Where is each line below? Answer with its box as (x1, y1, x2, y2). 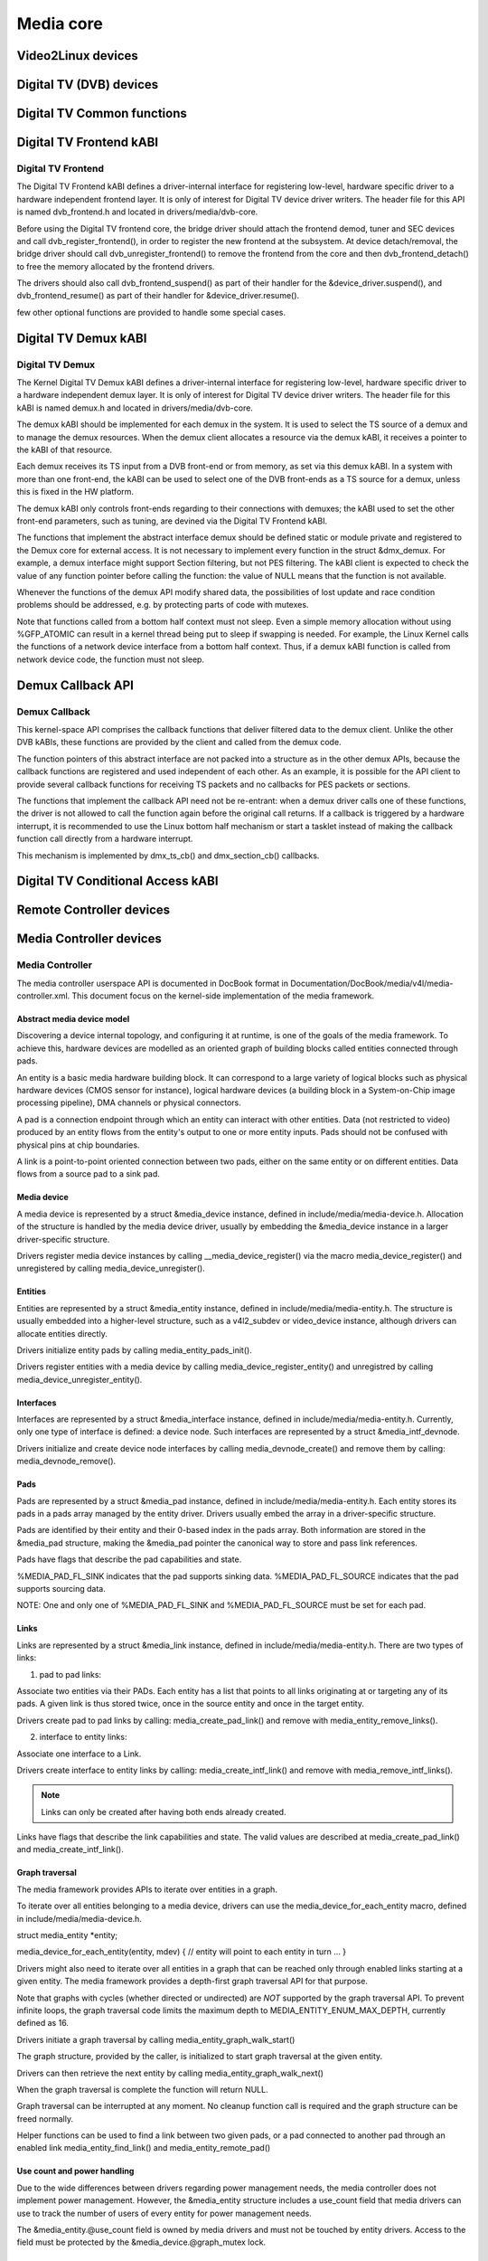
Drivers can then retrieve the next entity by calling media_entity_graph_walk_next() (16, 2067, 324, 2078)
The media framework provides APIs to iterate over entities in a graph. (16, 1884, 277, 1895)
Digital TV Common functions (16, 106, 187, 121)
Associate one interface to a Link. (16, 1748, 142, 1759)
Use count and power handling (16, 2166, 135, 2177)
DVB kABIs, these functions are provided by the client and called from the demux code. (16, 737, 343, 748)
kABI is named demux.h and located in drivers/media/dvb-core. (16, 402, 253, 413)
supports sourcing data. (16, 1583, 106, 1594)
